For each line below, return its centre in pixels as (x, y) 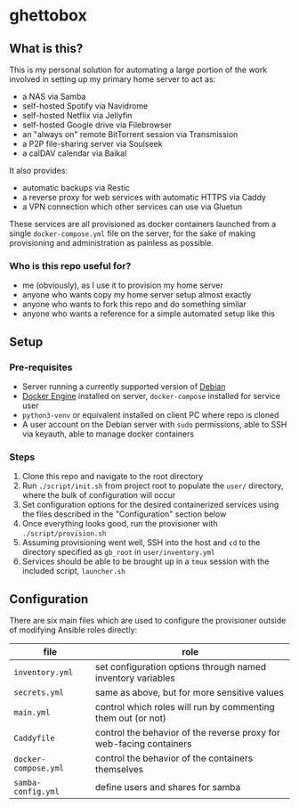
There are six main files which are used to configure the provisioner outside (148, 621)
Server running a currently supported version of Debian (124, 386)
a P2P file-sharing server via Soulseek (92, 144)
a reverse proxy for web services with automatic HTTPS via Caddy (144, 197)
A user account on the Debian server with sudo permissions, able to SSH (154, 424)
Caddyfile (34, 739)
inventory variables (135, 678)
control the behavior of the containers (174, 758)
